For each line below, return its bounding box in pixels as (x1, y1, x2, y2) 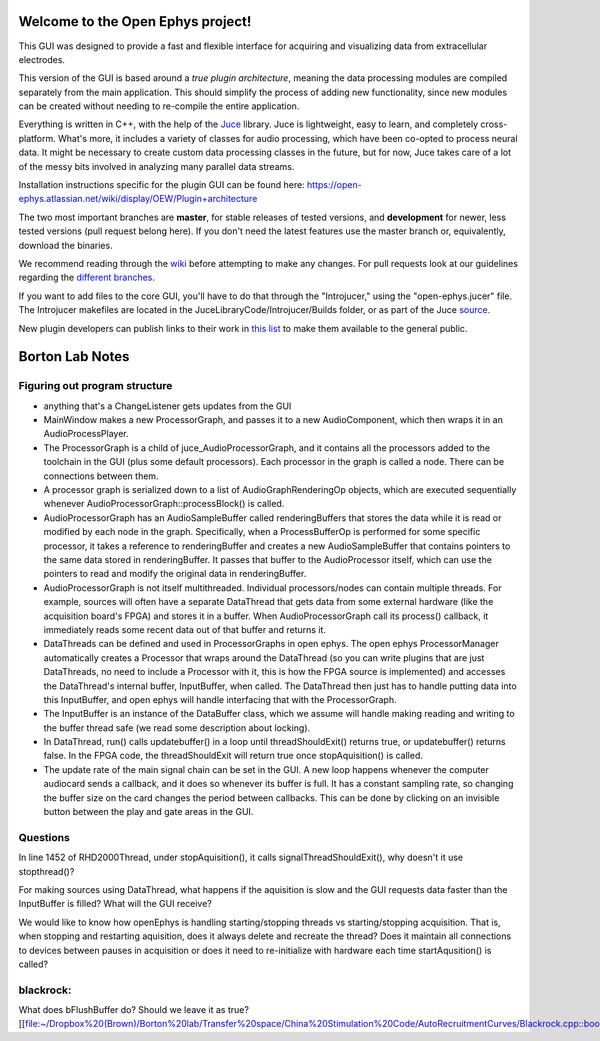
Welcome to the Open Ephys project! (18, 13, 252, 30)
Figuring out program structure (18, 379, 173, 393)
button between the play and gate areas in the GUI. (43, 806, 254, 818)
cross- (480, 118, 508, 130)
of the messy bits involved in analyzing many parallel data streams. (18, 160, 295, 172)
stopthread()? (18, 865, 75, 877)
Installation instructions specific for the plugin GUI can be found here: (18, 179, 305, 191)
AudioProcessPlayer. (43, 428, 129, 440)
